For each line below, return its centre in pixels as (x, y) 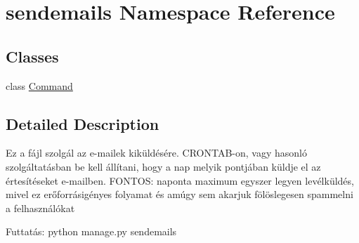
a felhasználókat (40, 208)
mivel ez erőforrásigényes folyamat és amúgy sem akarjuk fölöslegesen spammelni (179, 194)
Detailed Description (83, 123)
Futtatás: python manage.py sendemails (91, 231)
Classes (32, 56)
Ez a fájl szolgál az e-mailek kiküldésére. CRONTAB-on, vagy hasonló (156, 153)
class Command (39, 85)
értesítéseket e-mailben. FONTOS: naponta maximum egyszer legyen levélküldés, (180, 180)
